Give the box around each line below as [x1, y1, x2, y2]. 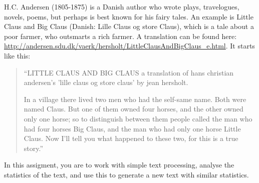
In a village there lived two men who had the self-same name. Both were [24, 93, 246, 104]
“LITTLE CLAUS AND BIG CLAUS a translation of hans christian [24, 67, 234, 77]
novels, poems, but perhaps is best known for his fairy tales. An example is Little [4, 11, 253, 21]
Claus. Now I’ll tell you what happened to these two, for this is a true [24, 133, 238, 143]
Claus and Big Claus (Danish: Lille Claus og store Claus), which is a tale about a [4, 21, 254, 31]
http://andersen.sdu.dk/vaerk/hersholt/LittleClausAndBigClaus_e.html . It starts [4, 40, 255, 51]
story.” [24, 142, 44, 153]
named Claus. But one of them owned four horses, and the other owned [24, 103, 243, 114]
